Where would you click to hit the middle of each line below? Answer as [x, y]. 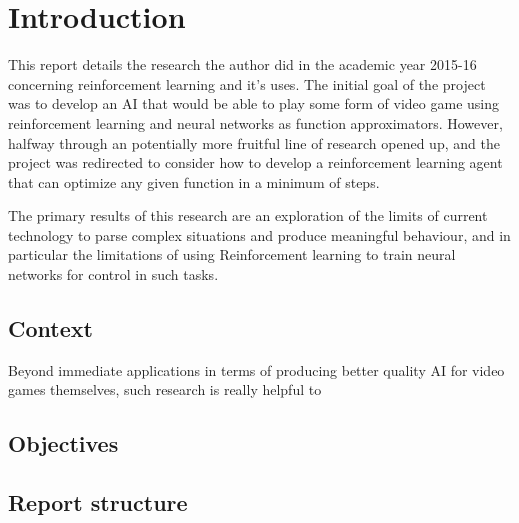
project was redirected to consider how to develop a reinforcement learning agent [255, 162]
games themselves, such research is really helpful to [165, 389]
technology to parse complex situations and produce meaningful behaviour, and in [259, 234]
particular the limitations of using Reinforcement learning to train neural [232, 254]
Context [50, 328]
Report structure [98, 502]
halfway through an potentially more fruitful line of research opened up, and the [254, 142]
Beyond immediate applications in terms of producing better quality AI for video [256, 369]
